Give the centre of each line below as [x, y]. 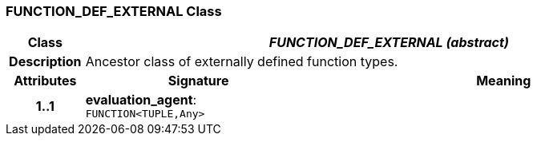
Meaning [504, 81]
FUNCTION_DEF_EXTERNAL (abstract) [389, 43]
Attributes [45, 81]
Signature [198, 81]
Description [45, 62]
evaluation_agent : [141, 100]
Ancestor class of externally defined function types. [242, 62]
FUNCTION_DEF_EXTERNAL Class [114, 11]
